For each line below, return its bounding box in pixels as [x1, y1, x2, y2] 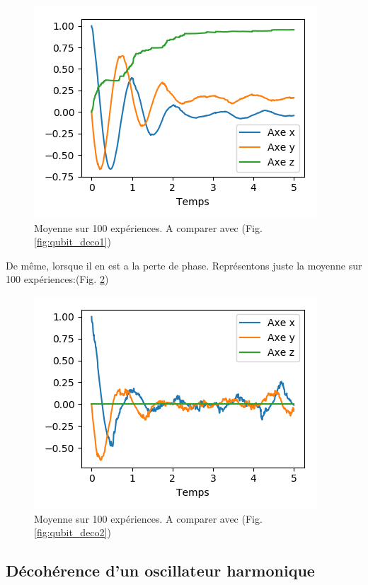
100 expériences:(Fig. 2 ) [6, 272, 109, 286]
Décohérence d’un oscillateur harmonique [6, 560, 315, 581]
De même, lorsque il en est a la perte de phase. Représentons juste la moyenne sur [6, 257, 362, 272]
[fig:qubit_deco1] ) [34, 234, 111, 249]
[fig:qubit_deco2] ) [34, 525, 111, 540]
